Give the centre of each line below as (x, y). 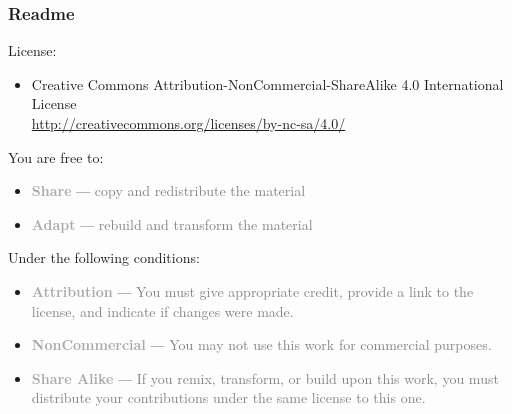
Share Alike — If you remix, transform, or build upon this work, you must (265, 377)
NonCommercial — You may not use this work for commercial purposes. (261, 344)
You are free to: (56, 156)
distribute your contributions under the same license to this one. (228, 397)
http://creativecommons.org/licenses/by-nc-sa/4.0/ (188, 123)
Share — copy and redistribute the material (168, 190)
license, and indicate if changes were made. (162, 310)
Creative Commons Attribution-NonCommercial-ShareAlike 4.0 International (267, 83)
